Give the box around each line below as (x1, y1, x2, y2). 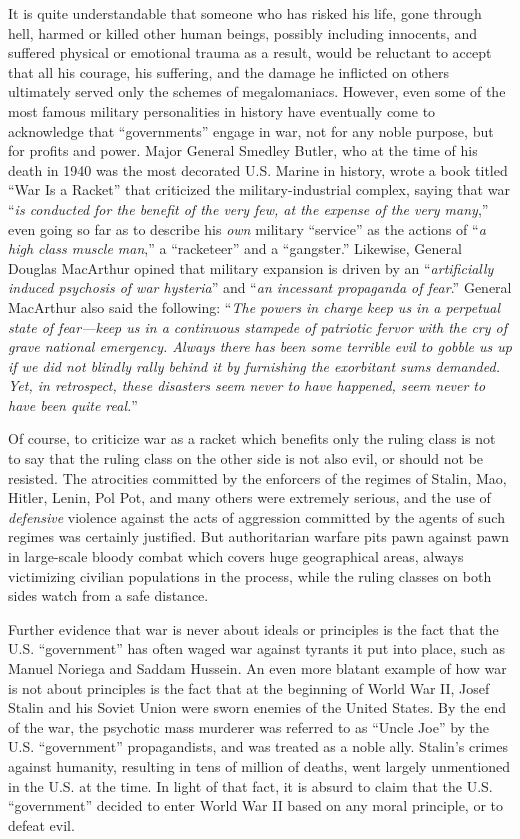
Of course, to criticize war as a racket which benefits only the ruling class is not (8, 428, 496, 449)
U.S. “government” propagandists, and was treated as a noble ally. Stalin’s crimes (8, 736, 508, 757)
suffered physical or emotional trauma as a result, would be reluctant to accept (8, 42, 492, 63)
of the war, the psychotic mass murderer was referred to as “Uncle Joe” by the (8, 716, 490, 737)
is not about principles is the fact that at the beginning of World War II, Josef (8, 677, 490, 698)
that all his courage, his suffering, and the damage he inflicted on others (8, 61, 450, 82)
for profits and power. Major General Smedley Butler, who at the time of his (8, 140, 478, 161)
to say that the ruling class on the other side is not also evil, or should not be (8, 448, 484, 469)
